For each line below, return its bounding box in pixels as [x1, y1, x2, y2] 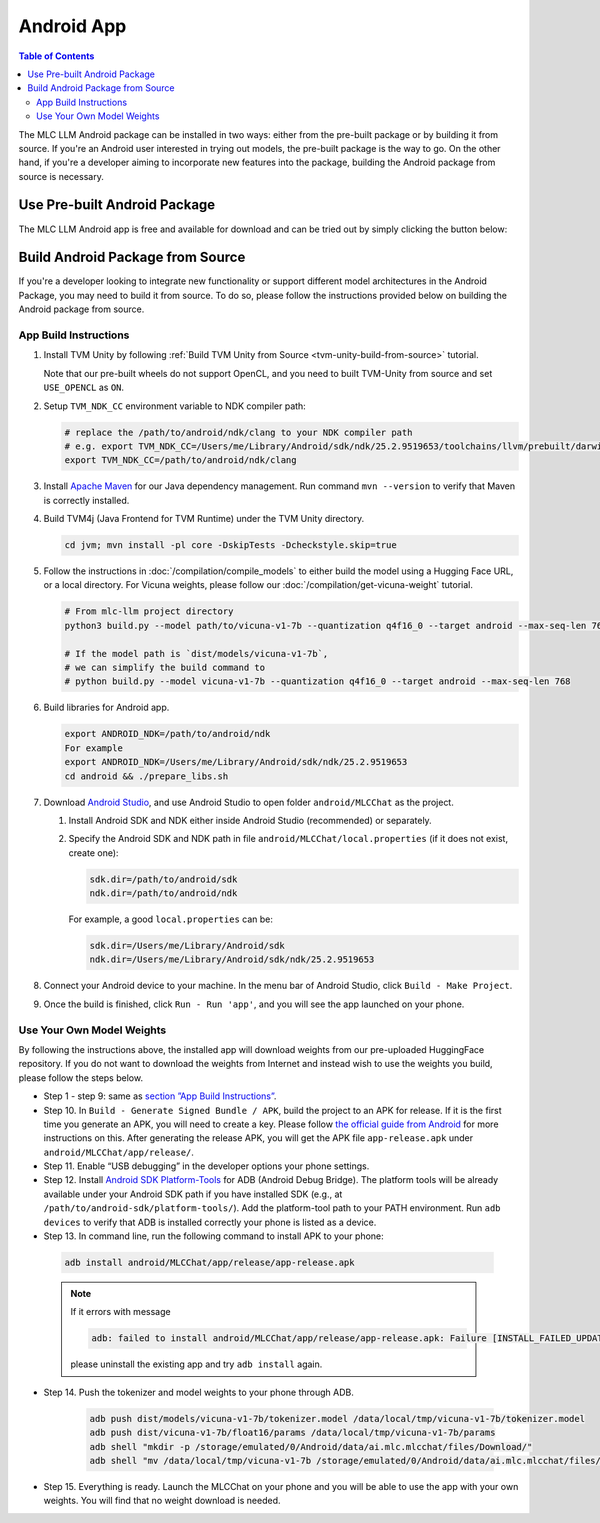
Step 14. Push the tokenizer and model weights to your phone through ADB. [43, 1386, 354, 1398]
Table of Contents [18, 50, 95, 62]
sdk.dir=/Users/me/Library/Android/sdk [89, 940, 285, 952]
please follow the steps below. [18, 1071, 144, 1084]
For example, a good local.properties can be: [68, 913, 274, 925]
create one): [68, 846, 119, 859]
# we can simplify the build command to [64, 662, 265, 674]
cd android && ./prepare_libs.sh [64, 770, 229, 782]
